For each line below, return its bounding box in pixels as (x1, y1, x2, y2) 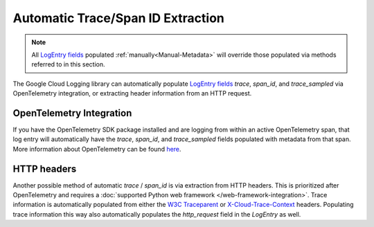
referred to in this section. (31, 60, 105, 69)
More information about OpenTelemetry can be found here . (12, 145, 181, 153)
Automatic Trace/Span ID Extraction (12, 10, 225, 26)
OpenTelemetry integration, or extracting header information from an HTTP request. (12, 89, 252, 98)
